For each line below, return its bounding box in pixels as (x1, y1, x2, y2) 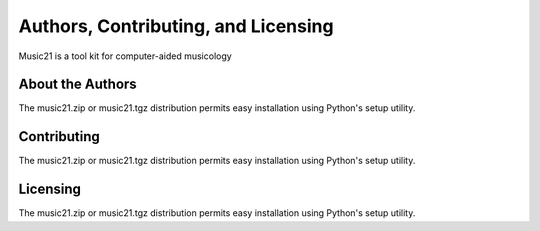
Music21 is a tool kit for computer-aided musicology (18, 50, 232, 62)
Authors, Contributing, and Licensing (18, 15, 334, 37)
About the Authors (18, 76, 137, 93)
